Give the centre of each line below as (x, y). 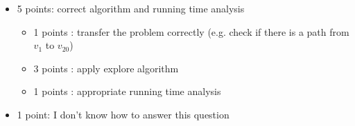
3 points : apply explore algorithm (106, 68)
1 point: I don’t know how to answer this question (123, 114)
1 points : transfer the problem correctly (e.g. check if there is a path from (191, 31)
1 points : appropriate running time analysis (127, 91)
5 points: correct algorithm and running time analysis (131, 8)
